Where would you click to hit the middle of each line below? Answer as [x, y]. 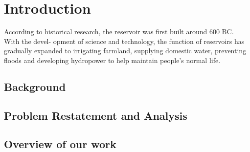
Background [35, 86]
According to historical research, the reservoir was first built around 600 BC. [119, 32]
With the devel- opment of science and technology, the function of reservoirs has [124, 41]
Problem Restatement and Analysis [96, 115]
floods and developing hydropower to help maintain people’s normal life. [112, 60]
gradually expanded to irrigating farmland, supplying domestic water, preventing [125, 51]
